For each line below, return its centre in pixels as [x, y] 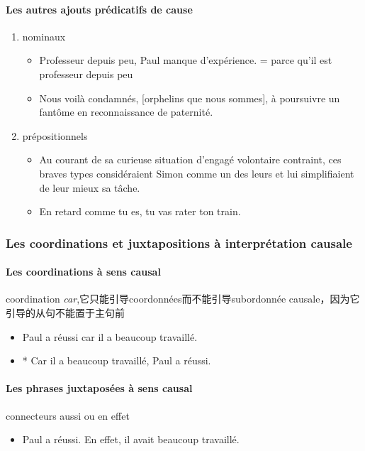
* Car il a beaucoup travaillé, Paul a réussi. [117, 360]
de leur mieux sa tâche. [90, 187]
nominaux [44, 36]
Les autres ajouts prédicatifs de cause [99, 9]
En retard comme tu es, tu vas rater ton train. [140, 211]
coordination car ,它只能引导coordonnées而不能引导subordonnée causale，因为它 [183, 299]
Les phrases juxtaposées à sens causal [99, 388]
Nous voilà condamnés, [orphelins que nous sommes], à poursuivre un [190, 98]
